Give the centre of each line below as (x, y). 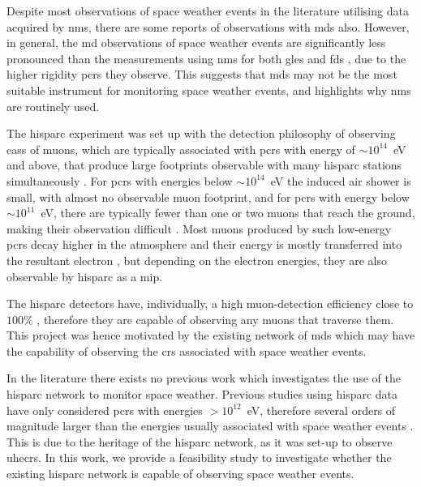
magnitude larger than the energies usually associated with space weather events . (210, 426)
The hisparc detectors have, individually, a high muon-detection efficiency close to (210, 303)
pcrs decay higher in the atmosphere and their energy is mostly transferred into (204, 244)
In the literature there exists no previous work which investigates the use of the (204, 378)
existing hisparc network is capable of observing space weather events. (180, 474)
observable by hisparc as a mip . (85, 276)
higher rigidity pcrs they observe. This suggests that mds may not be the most (202, 74)
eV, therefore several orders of (321, 410)
